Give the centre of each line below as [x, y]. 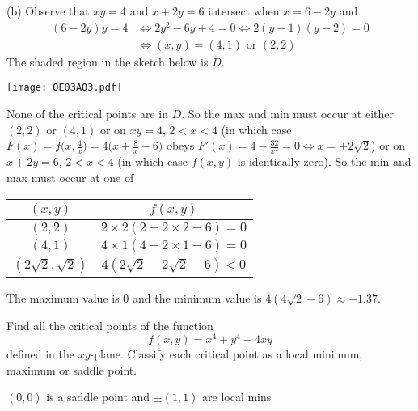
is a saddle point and [98, 397]
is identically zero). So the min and [324, 161]
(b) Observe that [48, 11]
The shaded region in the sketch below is [108, 61]
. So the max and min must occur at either [287, 113]
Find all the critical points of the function [110, 325]
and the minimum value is [197, 297]
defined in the [41, 354]
